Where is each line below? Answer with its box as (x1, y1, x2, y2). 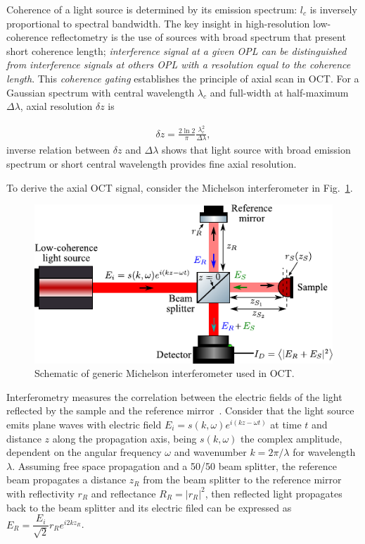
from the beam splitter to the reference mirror (143, 472, 342, 487)
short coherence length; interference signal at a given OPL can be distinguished (6, 43, 347, 58)
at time (270, 416, 302, 431)
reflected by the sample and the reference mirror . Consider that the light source (6, 403, 354, 418)
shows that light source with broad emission (161, 142, 351, 157)
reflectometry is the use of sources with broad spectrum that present (51, 30, 346, 44)
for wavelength (293, 445, 356, 459)
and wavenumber (174, 445, 247, 459)
